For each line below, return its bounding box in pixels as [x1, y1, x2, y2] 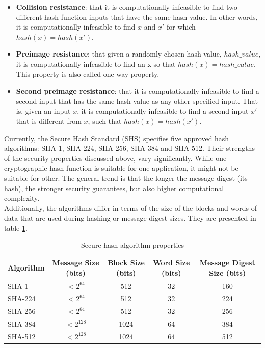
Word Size [153, 257, 190, 268]
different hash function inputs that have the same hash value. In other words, [16, 11, 258, 22]
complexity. [4, 193, 40, 203]
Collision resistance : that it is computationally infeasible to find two [16, 2, 237, 12]
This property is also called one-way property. [16, 68, 160, 79]
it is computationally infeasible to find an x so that [16, 58, 176, 69]
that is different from [16, 115, 82, 126]
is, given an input [16, 105, 71, 116]
